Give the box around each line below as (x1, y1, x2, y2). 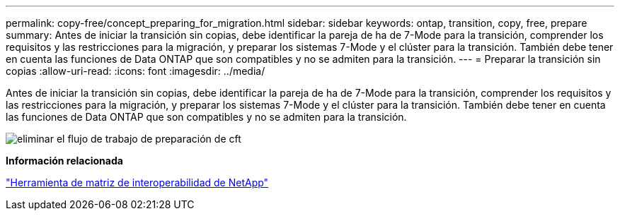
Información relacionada (6, 155, 123, 167)
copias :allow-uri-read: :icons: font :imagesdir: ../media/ (6, 65, 265, 77)
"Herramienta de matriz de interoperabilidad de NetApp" (6, 176, 269, 188)
